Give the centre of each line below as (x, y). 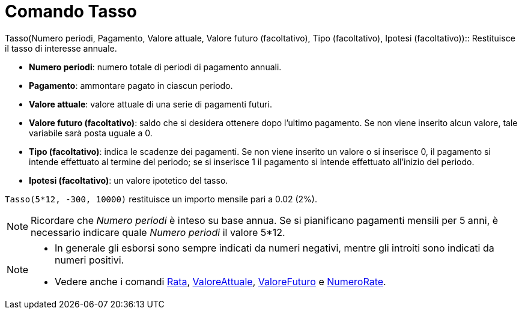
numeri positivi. (90, 260)
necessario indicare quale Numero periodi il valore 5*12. (158, 232)
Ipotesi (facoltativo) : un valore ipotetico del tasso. (129, 180)
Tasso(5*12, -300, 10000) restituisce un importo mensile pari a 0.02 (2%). (161, 199)
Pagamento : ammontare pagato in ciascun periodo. (131, 85)
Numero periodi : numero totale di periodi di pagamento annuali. (155, 67)
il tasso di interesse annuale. (61, 48)
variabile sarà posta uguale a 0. (91, 133)
